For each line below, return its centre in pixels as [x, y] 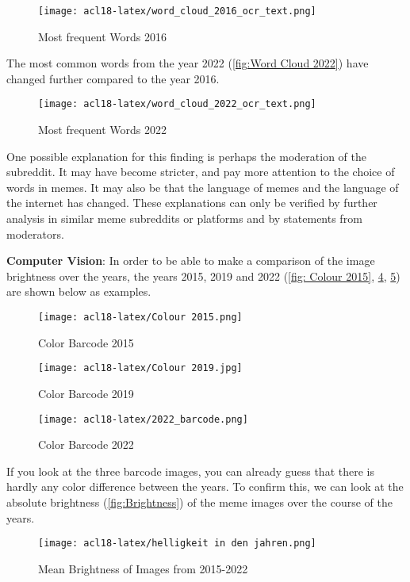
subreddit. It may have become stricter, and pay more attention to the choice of [201, 172]
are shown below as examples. [79, 291]
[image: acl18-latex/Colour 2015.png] [140, 318]
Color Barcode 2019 [86, 393]
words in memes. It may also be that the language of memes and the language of [203, 187]
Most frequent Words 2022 [103, 130]
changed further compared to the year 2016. [113, 78]
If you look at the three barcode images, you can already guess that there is [190, 471]
